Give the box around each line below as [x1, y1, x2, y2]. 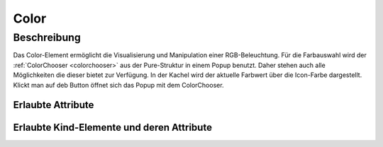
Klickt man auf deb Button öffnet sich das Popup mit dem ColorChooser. [13, 81, 224, 89]
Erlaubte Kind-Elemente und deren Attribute [13, 122, 213, 134]
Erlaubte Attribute [13, 99, 94, 111]
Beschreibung [13, 31, 81, 44]
